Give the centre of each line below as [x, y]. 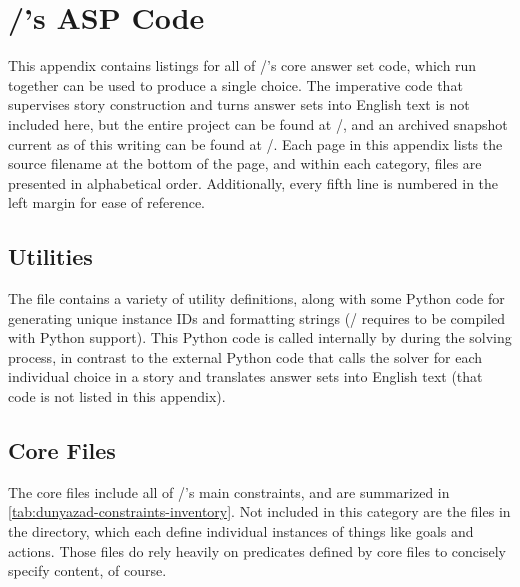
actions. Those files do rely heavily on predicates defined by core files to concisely [257, 550]
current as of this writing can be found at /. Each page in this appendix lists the [255, 143]
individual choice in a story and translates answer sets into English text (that [245, 376]
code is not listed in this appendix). [117, 396]
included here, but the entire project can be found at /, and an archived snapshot [258, 123]
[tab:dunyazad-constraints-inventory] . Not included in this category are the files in [259, 511]
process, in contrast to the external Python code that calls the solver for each [245, 356]
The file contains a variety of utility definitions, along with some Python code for [256, 298]
